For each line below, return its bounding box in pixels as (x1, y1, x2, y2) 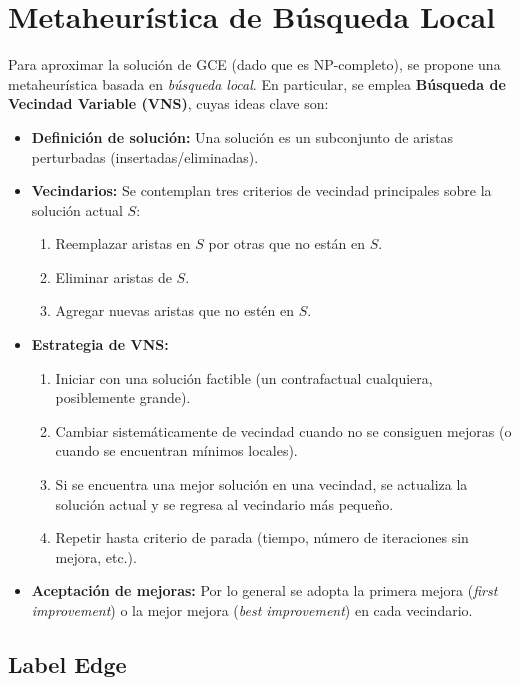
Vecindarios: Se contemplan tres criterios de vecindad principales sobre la (31, 180, 492, 201)
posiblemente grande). (55, 387, 191, 408)
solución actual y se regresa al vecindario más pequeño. (55, 493, 394, 514)
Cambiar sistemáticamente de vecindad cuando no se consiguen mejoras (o (55, 420, 512, 441)
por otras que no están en (208, 233, 366, 254)
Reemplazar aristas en (55, 233, 191, 254)
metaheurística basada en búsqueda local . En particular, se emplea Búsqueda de (8, 73, 506, 94)
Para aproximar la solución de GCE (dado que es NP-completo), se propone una (8, 54, 501, 75)
